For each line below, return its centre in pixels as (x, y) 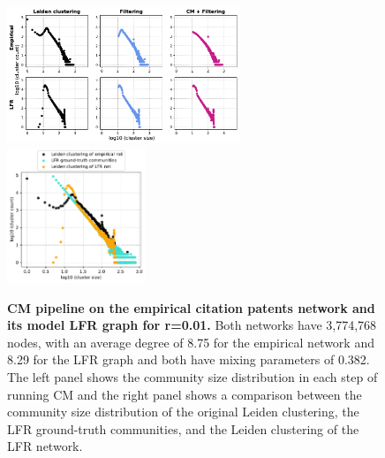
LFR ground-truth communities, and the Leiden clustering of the (183, 428)
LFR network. (45, 446)
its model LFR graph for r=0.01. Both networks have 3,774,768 (192, 325)
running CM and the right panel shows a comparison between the (185, 394)
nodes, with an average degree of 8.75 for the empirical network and (191, 342)
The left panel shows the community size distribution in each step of (192, 377)
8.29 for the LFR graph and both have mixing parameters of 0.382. (189, 359)
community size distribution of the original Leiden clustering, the (183, 412)
